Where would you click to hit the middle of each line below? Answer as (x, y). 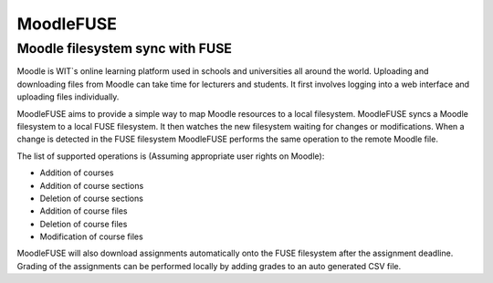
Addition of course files (84, 211)
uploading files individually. (68, 97)
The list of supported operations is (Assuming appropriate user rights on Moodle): (171, 156)
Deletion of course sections (91, 198)
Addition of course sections (92, 185)
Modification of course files (91, 236)
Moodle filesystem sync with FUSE (125, 48)
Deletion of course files (84, 224)
